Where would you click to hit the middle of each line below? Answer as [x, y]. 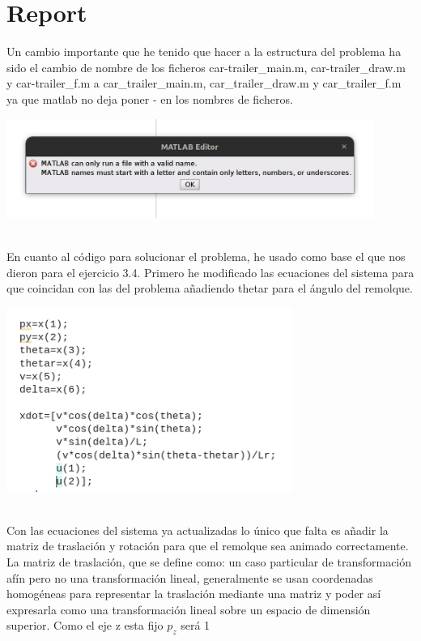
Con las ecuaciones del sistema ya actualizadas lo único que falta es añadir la [198, 530]
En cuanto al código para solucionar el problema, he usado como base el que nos [206, 256]
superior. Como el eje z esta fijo [85, 625]
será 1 [196, 625]
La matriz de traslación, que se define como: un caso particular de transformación [209, 561]
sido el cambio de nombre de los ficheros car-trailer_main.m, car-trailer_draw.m [206, 67]
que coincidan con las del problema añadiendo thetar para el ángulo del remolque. [210, 288]
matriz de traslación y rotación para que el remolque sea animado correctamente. [208, 546]
